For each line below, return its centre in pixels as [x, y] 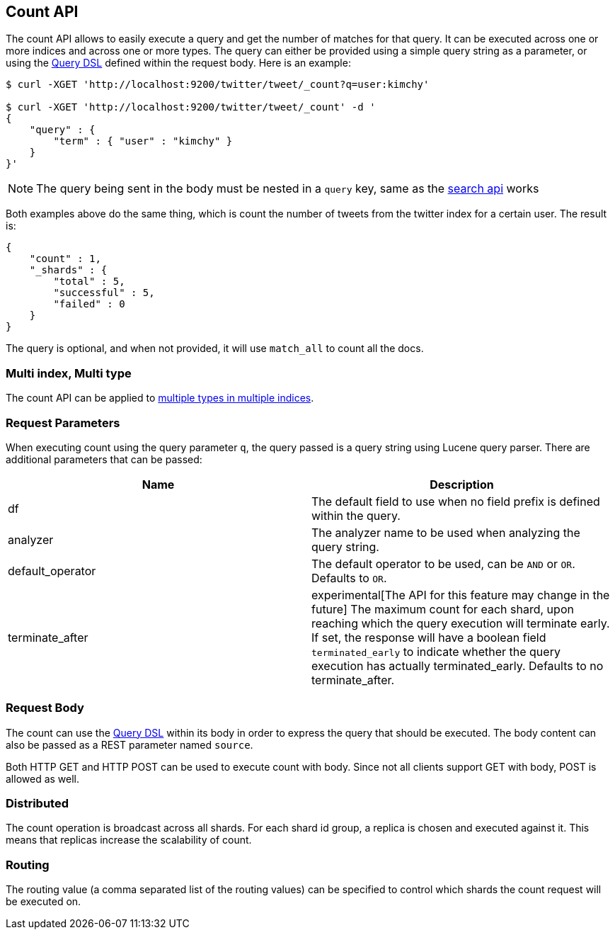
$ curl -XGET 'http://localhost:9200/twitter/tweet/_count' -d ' [191, 107]
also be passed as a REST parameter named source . [130, 744]
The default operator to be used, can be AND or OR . [443, 563]
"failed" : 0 [89, 304]
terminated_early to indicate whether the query [436, 651]
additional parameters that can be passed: [104, 459]
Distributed [37, 804]
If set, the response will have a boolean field [429, 637]
